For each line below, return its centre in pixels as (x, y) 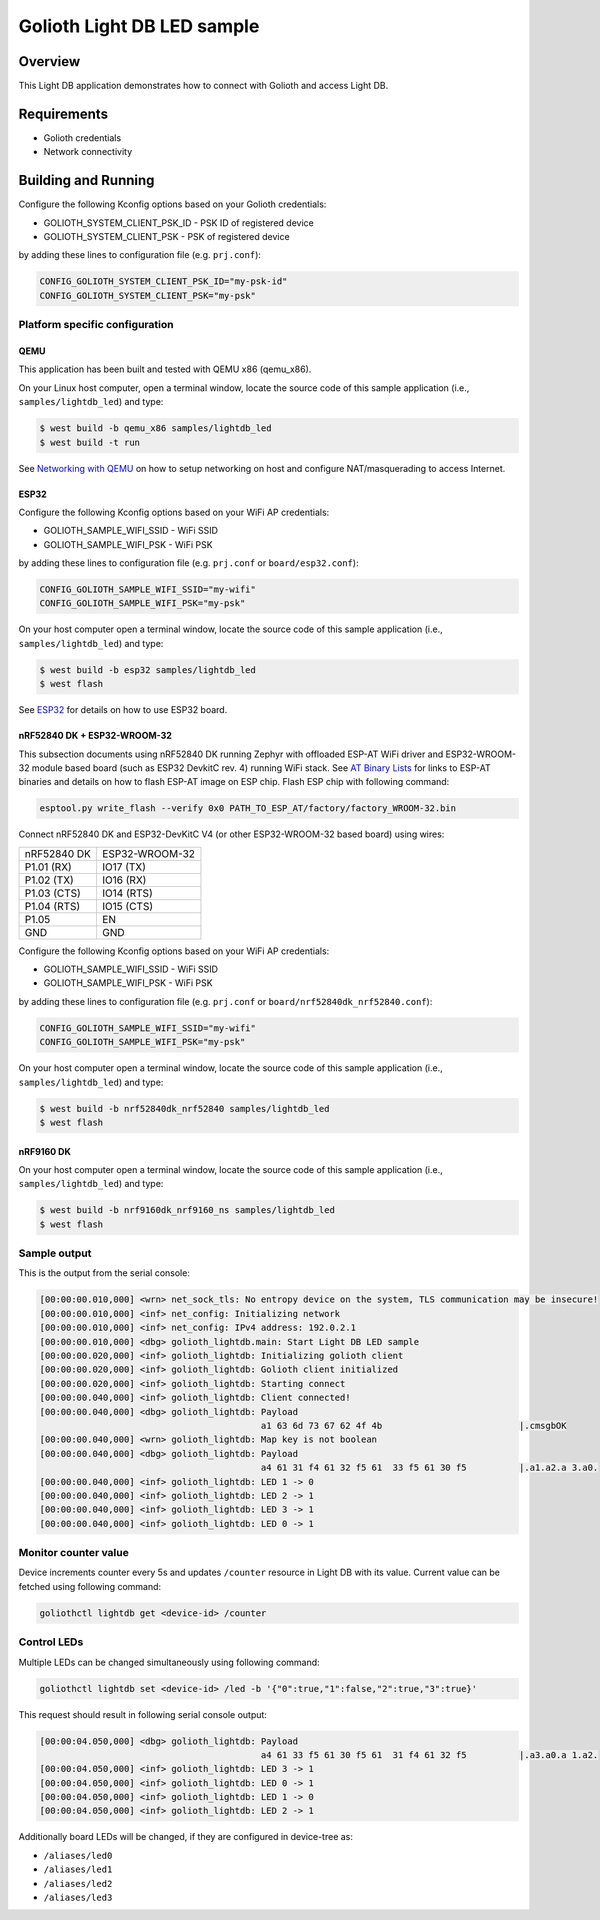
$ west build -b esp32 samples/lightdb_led (148, 669)
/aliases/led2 (78, 1883)
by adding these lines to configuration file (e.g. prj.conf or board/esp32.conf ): (188, 563)
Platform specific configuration (96, 325)
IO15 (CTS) (127, 906)
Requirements (63, 113)
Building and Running (86, 180)
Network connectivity (88, 152)
